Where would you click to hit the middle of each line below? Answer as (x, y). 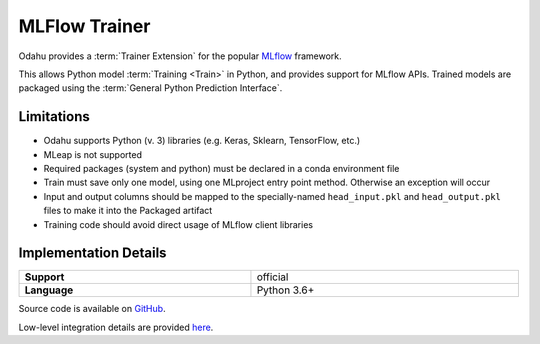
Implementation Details (92, 253)
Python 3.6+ (285, 290)
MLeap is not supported (93, 154)
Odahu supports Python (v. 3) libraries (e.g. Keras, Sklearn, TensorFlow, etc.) (202, 141)
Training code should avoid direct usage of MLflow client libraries (178, 224)
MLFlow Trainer (84, 26)
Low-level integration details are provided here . (116, 327)
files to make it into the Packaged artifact (128, 211)
